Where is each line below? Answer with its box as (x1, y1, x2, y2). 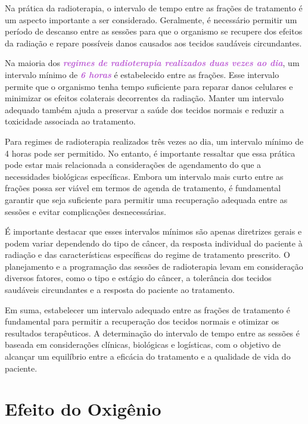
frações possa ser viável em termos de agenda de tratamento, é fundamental (5, 182, 281, 194)
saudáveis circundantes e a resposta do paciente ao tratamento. (5, 283, 235, 296)
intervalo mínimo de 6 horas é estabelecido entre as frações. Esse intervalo (5, 68, 279, 80)
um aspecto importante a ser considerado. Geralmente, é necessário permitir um (5, 13, 297, 26)
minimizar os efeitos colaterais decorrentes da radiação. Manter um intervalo (5, 92, 284, 104)
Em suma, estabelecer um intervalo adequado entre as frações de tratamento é (5, 303, 290, 316)
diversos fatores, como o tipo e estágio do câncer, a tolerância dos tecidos (5, 272, 272, 284)
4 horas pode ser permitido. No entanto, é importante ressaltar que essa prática (5, 146, 295, 159)
